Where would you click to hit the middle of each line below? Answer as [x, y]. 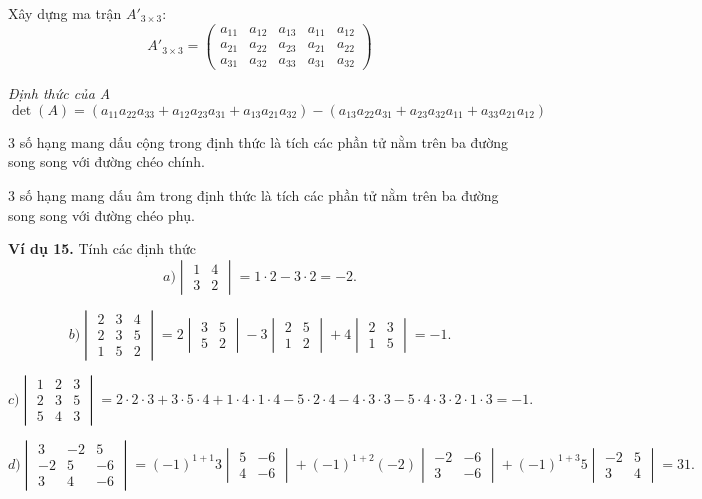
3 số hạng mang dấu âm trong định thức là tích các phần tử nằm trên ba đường [253, 194]
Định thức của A [59, 93]
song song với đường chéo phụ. [101, 214]
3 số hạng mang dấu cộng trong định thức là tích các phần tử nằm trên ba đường [258, 141]
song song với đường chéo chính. [106, 161]
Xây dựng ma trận [65, 13]
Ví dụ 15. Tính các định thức [102, 248]
